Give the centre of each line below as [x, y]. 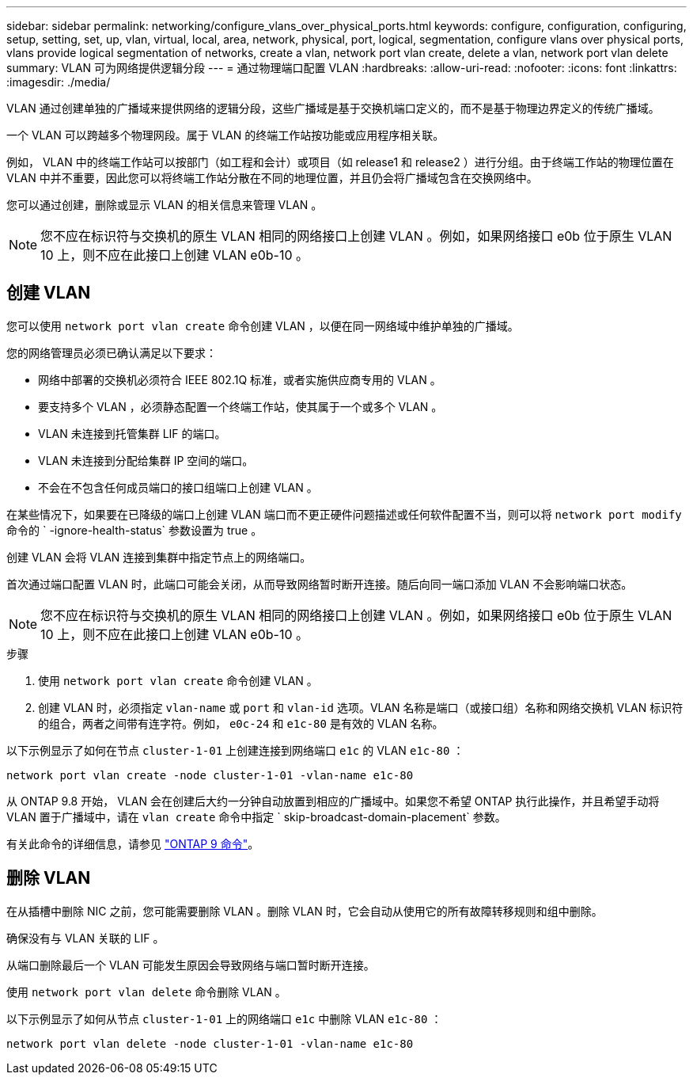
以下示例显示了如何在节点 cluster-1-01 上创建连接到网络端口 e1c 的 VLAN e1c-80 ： [235, 750]
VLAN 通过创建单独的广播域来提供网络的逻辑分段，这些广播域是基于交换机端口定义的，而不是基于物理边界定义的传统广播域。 [333, 108]
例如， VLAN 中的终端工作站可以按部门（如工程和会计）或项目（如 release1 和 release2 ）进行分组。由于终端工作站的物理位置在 [340, 162]
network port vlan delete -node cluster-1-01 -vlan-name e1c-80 [210, 1043]
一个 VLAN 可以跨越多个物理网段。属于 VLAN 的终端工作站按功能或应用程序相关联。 [225, 135]
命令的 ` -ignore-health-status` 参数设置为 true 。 [134, 530]
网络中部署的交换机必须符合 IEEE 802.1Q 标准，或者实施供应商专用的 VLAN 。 [240, 379]
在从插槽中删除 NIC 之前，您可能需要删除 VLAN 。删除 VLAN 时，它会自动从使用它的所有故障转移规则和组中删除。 [305, 911]
